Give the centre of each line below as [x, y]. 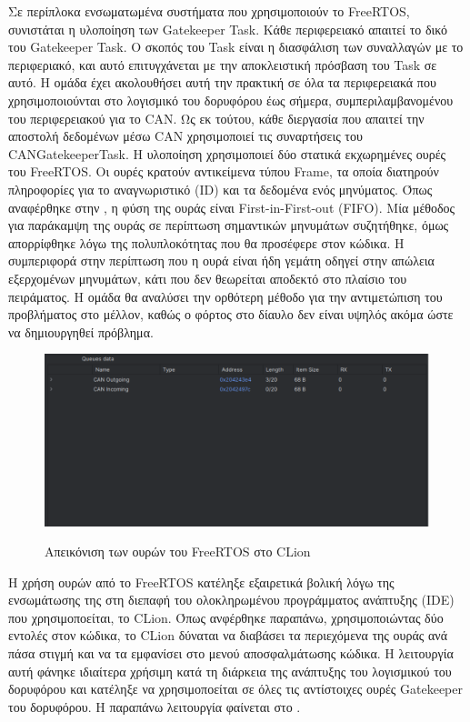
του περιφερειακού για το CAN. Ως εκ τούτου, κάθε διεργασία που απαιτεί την [216, 118]
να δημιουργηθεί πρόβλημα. [81, 331]
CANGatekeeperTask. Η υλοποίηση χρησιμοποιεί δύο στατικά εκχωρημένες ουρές [227, 153]
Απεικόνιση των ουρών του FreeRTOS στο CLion [178, 552]
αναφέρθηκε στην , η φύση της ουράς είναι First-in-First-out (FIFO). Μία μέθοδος [232, 207]
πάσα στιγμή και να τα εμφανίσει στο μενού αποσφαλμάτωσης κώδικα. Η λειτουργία [231, 653]
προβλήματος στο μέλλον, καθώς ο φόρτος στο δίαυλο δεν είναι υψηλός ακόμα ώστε [231, 314]
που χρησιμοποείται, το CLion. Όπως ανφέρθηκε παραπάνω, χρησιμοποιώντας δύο [226, 617]
